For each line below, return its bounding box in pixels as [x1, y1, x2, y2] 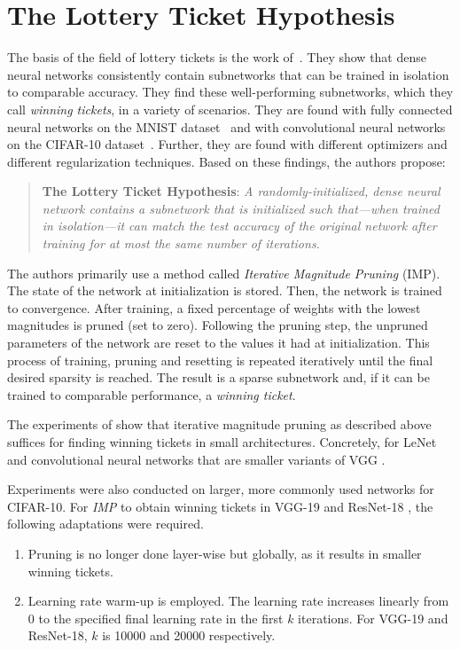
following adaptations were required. [7, 514, 204, 533]
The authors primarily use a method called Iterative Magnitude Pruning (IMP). [7, 263, 441, 282]
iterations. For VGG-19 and [298, 608, 448, 627]
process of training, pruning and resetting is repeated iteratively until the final [7, 350, 433, 369]
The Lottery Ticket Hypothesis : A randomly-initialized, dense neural [42, 182, 441, 200]
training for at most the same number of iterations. [42, 234, 320, 253]
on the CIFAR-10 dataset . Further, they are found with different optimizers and [7, 135, 448, 153]
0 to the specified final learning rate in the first [27, 608, 284, 627]
